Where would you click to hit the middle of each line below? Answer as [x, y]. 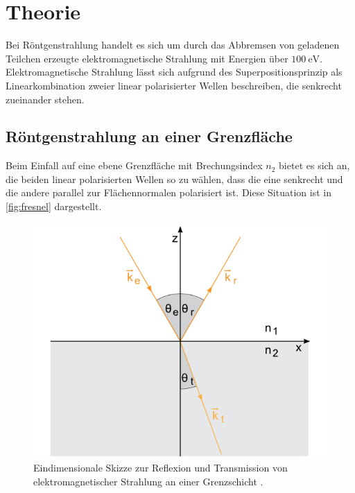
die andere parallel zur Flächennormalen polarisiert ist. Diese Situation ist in [168, 192]
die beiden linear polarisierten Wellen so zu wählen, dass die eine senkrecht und [174, 179]
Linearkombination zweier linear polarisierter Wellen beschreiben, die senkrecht [174, 85]
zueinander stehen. [45, 99]
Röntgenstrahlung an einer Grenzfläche [149, 136]
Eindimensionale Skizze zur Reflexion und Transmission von [161, 468]
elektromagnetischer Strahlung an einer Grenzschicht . [148, 482]
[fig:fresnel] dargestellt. [54, 206]
